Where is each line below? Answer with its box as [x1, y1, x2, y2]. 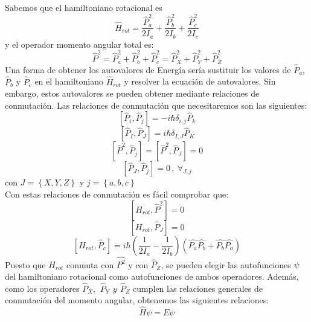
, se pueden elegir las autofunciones [161, 258, 291, 271]
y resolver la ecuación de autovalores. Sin [124, 75, 276, 88]
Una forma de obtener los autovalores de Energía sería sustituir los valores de [5, 63, 291, 76]
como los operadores [5, 282, 80, 294]
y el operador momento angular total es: [5, 37, 154, 50]
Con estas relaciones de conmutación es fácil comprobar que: [5, 188, 229, 200]
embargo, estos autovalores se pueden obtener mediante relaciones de [5, 87, 260, 100]
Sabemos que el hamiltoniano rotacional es [5, 1, 162, 13]
